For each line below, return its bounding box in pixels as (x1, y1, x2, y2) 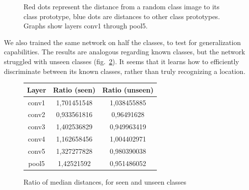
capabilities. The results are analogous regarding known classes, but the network (4, 47, 245, 57)
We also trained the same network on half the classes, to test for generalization (4, 37, 241, 47)
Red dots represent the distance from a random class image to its (24, 1, 220, 11)
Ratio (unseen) (102, 84, 154, 95)
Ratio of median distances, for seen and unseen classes (24, 176, 187, 187)
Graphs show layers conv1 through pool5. (24, 21, 148, 31)
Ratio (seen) (53, 84, 96, 95)
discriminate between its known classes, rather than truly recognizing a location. (4, 66, 246, 76)
